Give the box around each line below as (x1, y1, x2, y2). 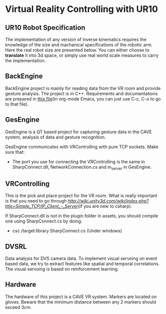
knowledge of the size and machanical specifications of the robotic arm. (5, 42, 153, 48)
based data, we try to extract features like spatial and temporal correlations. (5, 261, 160, 267)
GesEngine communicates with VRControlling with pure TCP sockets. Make (5, 143, 159, 150)
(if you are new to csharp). (78, 203, 132, 209)
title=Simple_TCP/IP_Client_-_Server (5, 203, 78, 209)
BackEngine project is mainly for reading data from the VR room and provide (5, 85, 161, 91)
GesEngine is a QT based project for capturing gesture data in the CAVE (5, 128, 152, 135)
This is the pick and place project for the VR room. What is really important (5, 193, 158, 199)
